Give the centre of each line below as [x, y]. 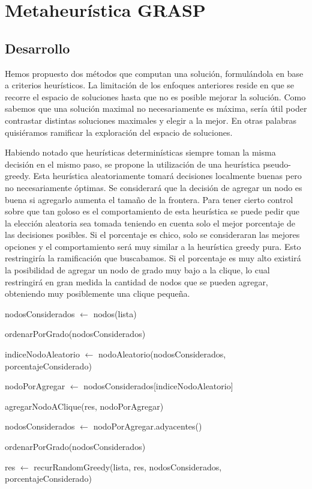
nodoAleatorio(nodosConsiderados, [162, 354]
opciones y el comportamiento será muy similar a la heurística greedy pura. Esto [153, 246]
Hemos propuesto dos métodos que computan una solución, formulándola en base [154, 73]
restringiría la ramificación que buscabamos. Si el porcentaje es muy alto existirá [153, 258]
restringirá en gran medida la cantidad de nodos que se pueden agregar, [136, 281]
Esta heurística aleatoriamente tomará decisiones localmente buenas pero [167, 176]
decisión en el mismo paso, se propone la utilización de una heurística [133, 164]
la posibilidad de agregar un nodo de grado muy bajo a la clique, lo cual [137, 270]
